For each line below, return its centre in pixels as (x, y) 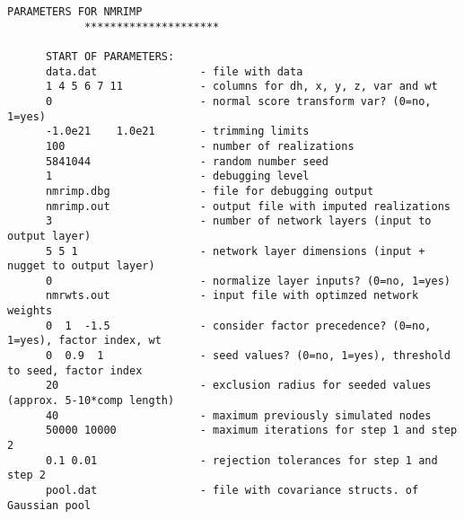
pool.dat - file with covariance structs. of (232, 490)
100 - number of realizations (200, 146)
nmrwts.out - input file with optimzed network (232, 296)
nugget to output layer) (81, 266)
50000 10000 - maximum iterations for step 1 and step (251, 431)
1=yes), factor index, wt (84, 341)
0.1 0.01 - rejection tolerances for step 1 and (241, 460)
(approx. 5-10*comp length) (91, 401)
